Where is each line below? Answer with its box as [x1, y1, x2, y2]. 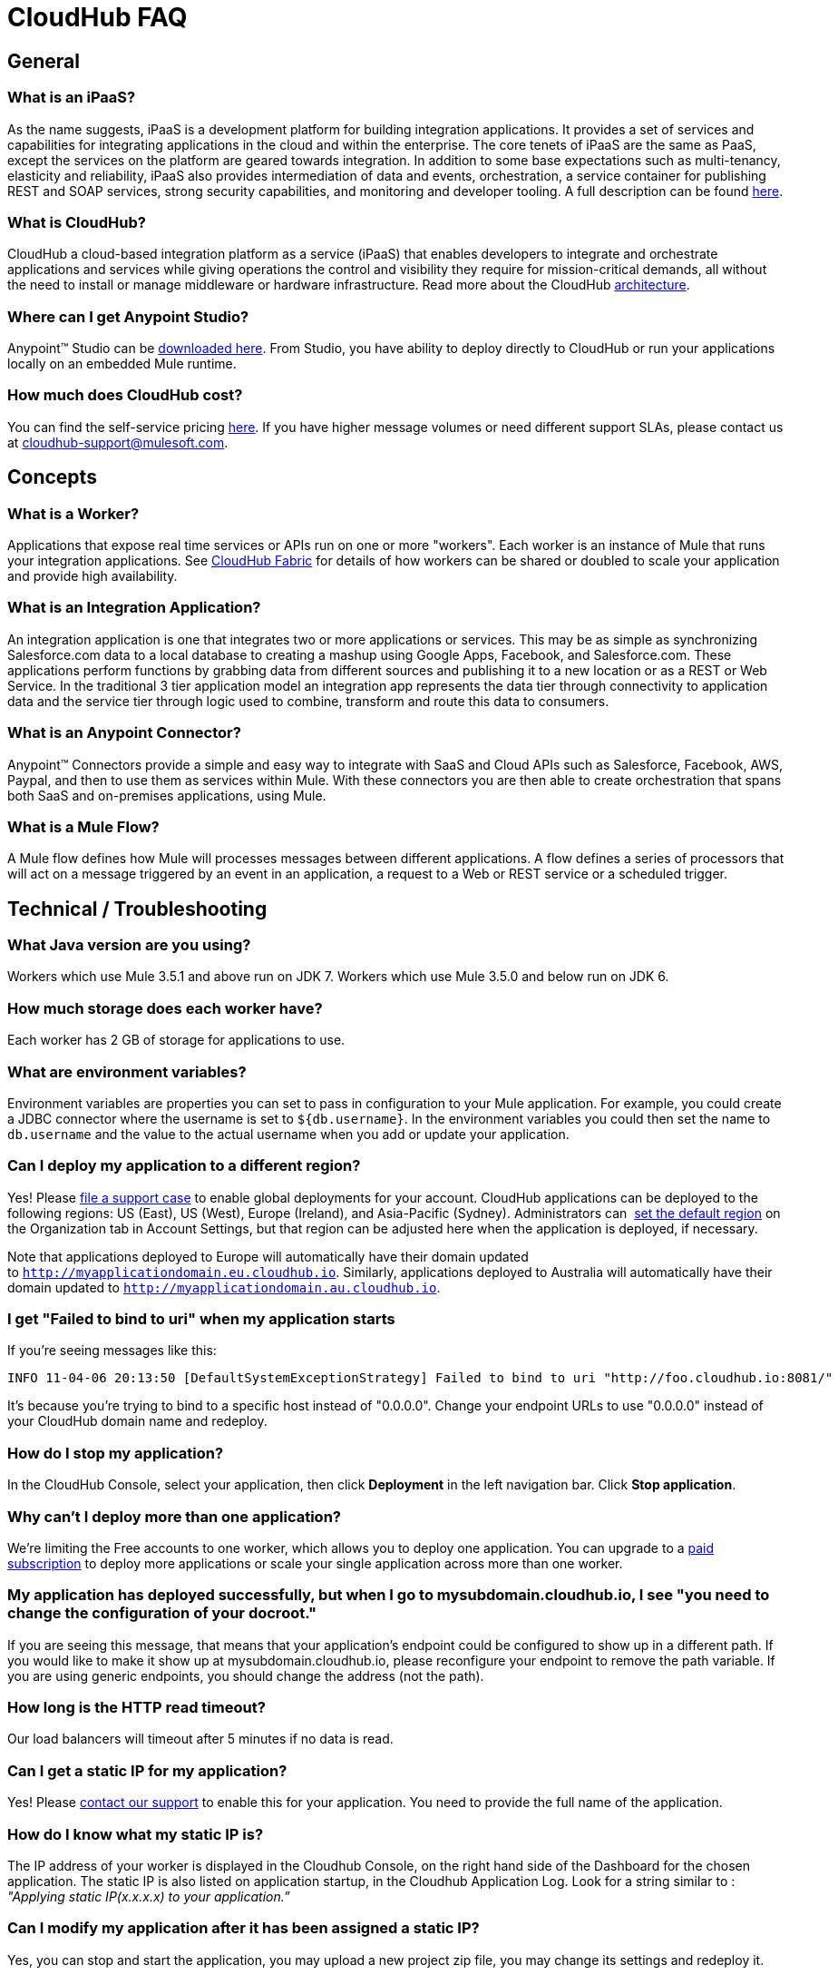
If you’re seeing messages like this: [7, 1342, 217, 1359]
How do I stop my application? [7, 1443, 224, 1462]
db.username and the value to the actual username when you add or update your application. [7, 1125, 570, 1142]
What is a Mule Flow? [7, 817, 160, 836]
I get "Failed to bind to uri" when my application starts [7, 1310, 395, 1329]
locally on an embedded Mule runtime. [7, 356, 237, 372]
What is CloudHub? [7, 212, 146, 231]
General [7, 49, 81, 73]
